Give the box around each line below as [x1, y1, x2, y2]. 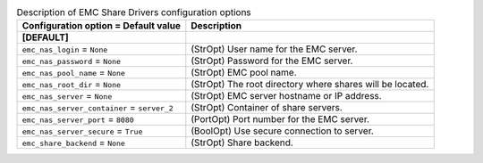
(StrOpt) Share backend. [191, 136, 294, 149]
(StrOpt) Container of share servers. [191, 102, 343, 114]
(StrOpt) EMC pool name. [191, 67, 297, 79]
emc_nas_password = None [21, 54, 121, 67]
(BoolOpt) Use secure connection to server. [191, 125, 375, 137]
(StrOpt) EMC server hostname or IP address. [191, 90, 382, 102]
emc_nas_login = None [21, 43, 108, 55]
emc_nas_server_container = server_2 [21, 102, 174, 114]
